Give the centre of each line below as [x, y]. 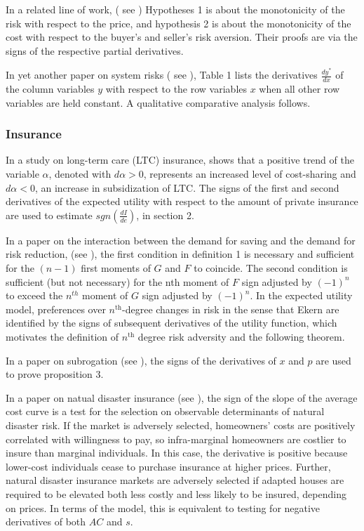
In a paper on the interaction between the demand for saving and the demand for [181, 240]
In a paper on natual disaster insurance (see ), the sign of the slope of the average [182, 397]
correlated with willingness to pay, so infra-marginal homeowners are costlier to [176, 439]
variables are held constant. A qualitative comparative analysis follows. [158, 102]
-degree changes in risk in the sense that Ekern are [231, 309]
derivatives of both [46, 522]
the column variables [50, 89]
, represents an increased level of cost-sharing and [250, 174]
